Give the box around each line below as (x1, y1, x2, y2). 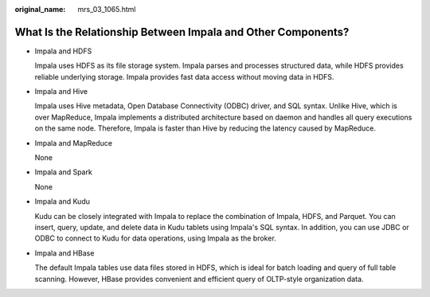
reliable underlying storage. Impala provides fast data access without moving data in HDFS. (34, 72, 334, 81)
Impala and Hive (34, 87, 88, 96)
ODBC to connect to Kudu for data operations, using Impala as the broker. (34, 233, 276, 243)
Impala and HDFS (34, 46, 92, 56)
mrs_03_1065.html (77, 5, 136, 14)
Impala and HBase (34, 248, 95, 258)
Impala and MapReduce (34, 138, 113, 147)
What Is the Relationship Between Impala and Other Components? (14, 25, 350, 39)
